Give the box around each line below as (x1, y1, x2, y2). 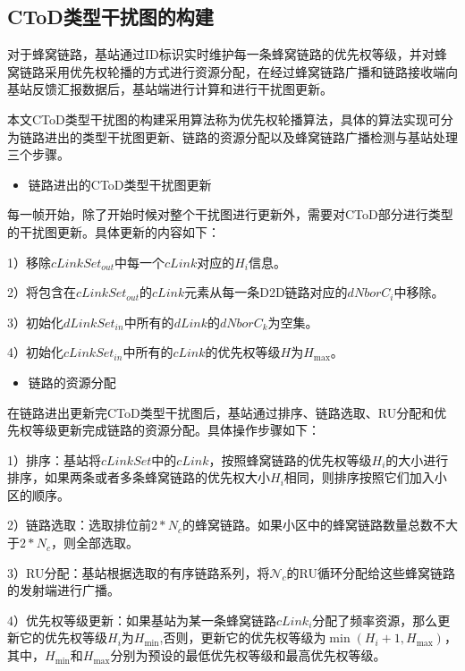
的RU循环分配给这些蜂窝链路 (286, 563, 455, 582)
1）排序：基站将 (7, 450, 101, 469)
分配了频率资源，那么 (312, 610, 438, 629)
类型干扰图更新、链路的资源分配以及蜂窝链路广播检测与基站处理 (81, 127, 458, 146)
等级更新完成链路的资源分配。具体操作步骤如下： (31, 420, 320, 439)
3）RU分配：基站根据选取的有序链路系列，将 (7, 563, 270, 582)
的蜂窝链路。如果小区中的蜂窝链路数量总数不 (182, 515, 445, 534)
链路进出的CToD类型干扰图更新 (28, 174, 212, 193)
